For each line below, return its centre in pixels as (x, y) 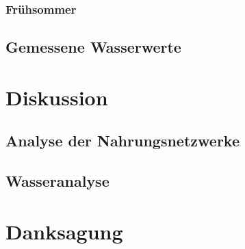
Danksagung (64, 231)
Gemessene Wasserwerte (93, 47)
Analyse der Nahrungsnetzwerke (122, 141)
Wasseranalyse (57, 181)
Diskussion (57, 97)
